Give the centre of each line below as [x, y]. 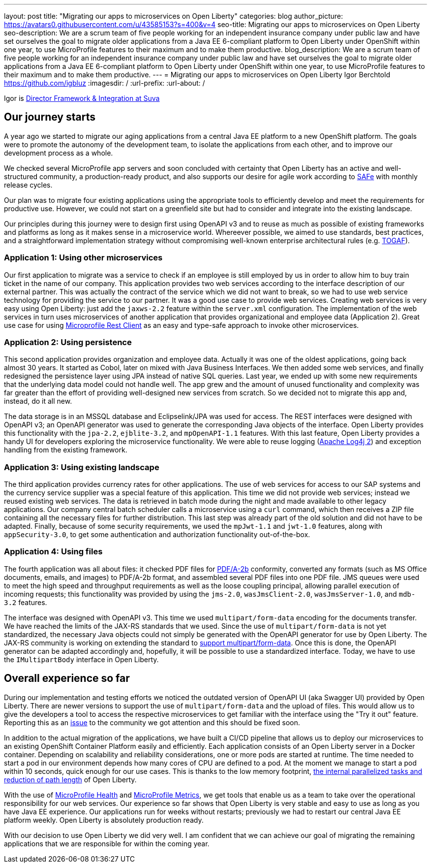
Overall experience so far [67, 678]
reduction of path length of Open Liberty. [70, 779]
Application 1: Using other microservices [83, 258]
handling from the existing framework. [66, 450]
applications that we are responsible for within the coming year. [107, 843]
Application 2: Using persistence [68, 342]
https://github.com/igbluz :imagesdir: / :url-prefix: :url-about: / [105, 83]
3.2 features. [26, 602]
